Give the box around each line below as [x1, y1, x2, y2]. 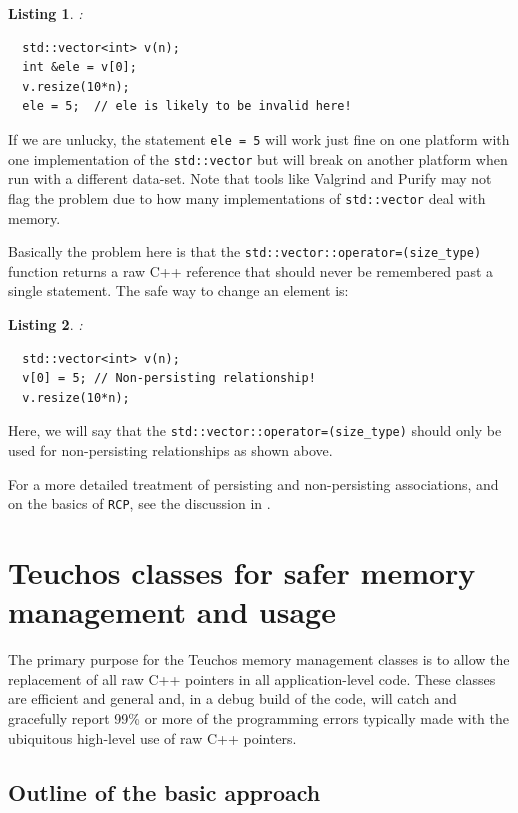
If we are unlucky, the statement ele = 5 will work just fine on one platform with [8, 128, 510, 149]
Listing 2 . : [8, 313, 83, 334]
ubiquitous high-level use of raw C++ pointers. [8, 727, 297, 748]
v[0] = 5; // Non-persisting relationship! [22, 371, 316, 386]
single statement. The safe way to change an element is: [8, 280, 349, 301]
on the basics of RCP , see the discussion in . [8, 493, 271, 514]
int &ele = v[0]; [22, 60, 137, 75]
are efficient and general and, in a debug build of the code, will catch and [8, 688, 457, 709]
